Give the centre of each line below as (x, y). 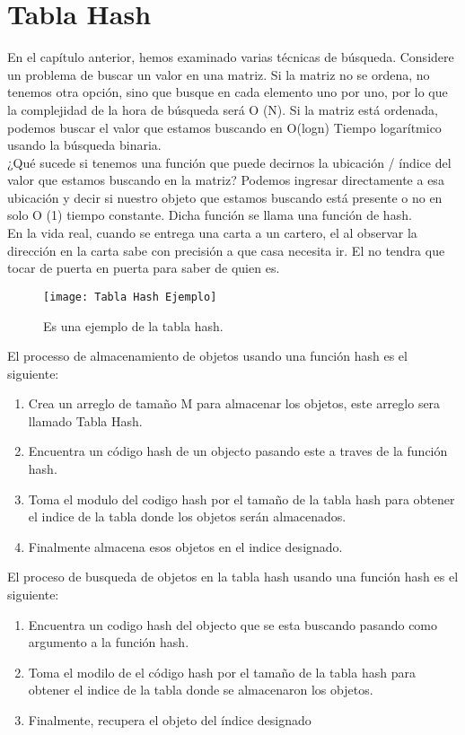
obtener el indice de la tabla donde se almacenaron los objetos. (201, 690)
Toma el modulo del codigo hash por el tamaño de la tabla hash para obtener (241, 499)
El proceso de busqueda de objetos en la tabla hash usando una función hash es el (233, 577)
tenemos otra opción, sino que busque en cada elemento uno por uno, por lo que (228, 92)
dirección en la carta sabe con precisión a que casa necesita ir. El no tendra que (226, 250)
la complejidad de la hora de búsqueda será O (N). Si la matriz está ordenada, (223, 109)
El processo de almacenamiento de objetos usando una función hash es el (207, 356)
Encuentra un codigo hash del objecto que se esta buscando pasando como (233, 624)
